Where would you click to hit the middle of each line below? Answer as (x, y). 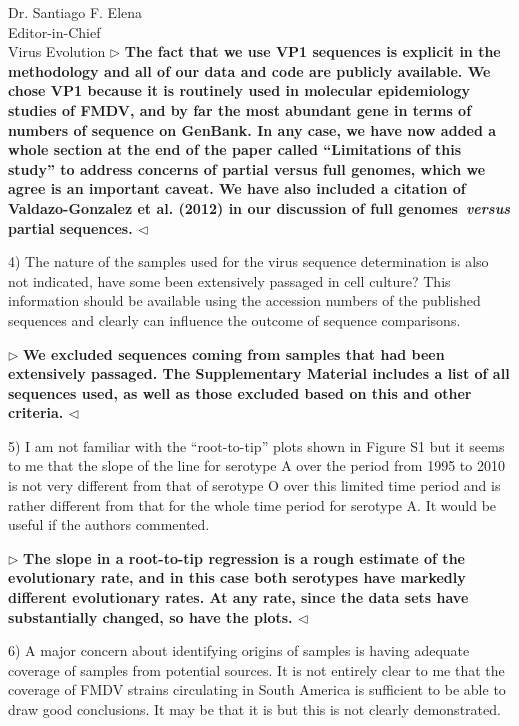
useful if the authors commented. (109, 524)
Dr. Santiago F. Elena (75, 12)
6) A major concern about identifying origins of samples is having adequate (239, 650)
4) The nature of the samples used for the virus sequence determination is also (248, 261)
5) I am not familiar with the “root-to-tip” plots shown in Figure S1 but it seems (256, 445)
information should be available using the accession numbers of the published (244, 300)
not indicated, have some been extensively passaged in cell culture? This (229, 280)
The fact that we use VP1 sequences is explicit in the (312, 51)
